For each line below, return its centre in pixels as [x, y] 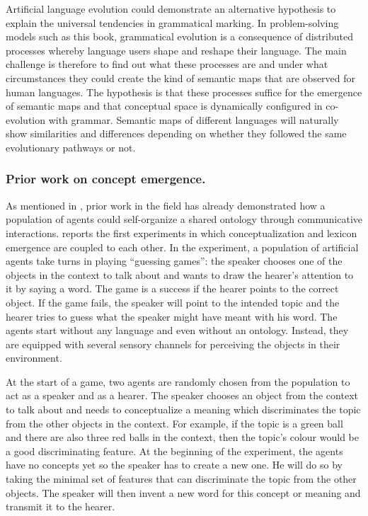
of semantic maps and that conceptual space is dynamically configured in [164, 106]
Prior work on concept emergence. [106, 179]
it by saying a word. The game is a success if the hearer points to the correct [172, 288]
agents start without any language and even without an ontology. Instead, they [177, 330]
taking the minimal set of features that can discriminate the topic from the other [181, 479]
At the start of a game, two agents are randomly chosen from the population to [178, 381]
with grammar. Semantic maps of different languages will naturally [194, 119]
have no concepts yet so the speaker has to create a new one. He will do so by [174, 465]
